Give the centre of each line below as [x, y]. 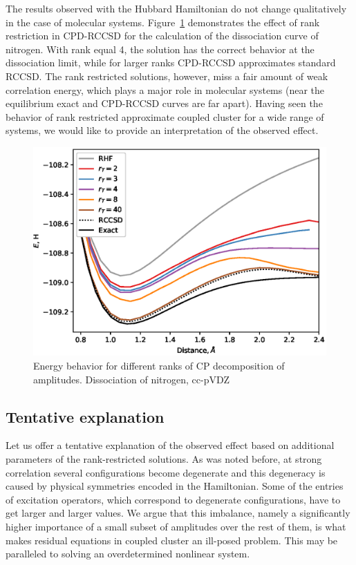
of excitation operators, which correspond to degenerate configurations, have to [173, 499]
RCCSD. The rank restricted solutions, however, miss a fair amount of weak [167, 76]
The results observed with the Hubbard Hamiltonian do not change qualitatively [176, 8]
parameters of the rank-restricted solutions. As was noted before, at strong [164, 459]
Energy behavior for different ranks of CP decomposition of [159, 366]
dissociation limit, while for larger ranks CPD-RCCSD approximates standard [171, 63]
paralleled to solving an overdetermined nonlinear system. [128, 554]
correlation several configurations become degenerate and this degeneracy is [166, 472]
